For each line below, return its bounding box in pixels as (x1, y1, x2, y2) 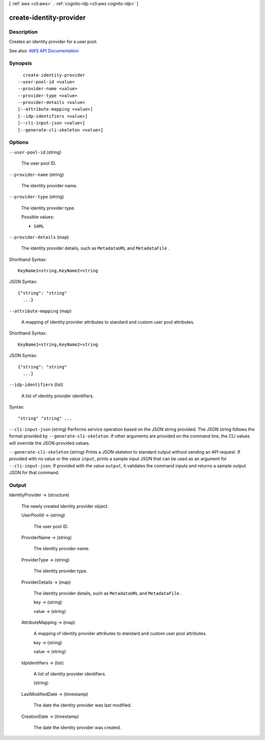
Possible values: (21, 214, 54, 220)
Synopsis (9, 60, 32, 67)
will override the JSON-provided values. (9, 440, 90, 446)
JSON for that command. (9, 470, 60, 476)
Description (9, 28, 38, 35)
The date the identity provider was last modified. (33, 702, 132, 708)
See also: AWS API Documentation (9, 48, 79, 53)
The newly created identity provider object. (21, 503, 109, 509)
